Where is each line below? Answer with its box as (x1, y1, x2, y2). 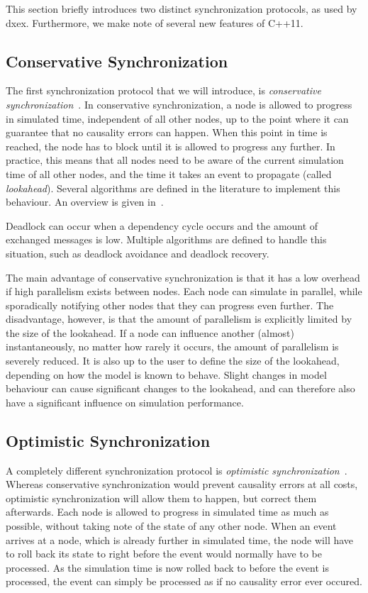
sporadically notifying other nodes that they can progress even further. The (6, 297, 334, 312)
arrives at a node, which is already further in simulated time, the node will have (6, 532, 354, 547)
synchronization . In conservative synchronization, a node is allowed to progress (6, 96, 352, 111)
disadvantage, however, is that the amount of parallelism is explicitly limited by (6, 311, 352, 326)
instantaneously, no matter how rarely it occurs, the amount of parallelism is (6, 339, 339, 354)
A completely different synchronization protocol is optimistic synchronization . (6, 462, 347, 477)
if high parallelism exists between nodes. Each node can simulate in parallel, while (6, 284, 362, 299)
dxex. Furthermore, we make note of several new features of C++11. (6, 15, 303, 30)
